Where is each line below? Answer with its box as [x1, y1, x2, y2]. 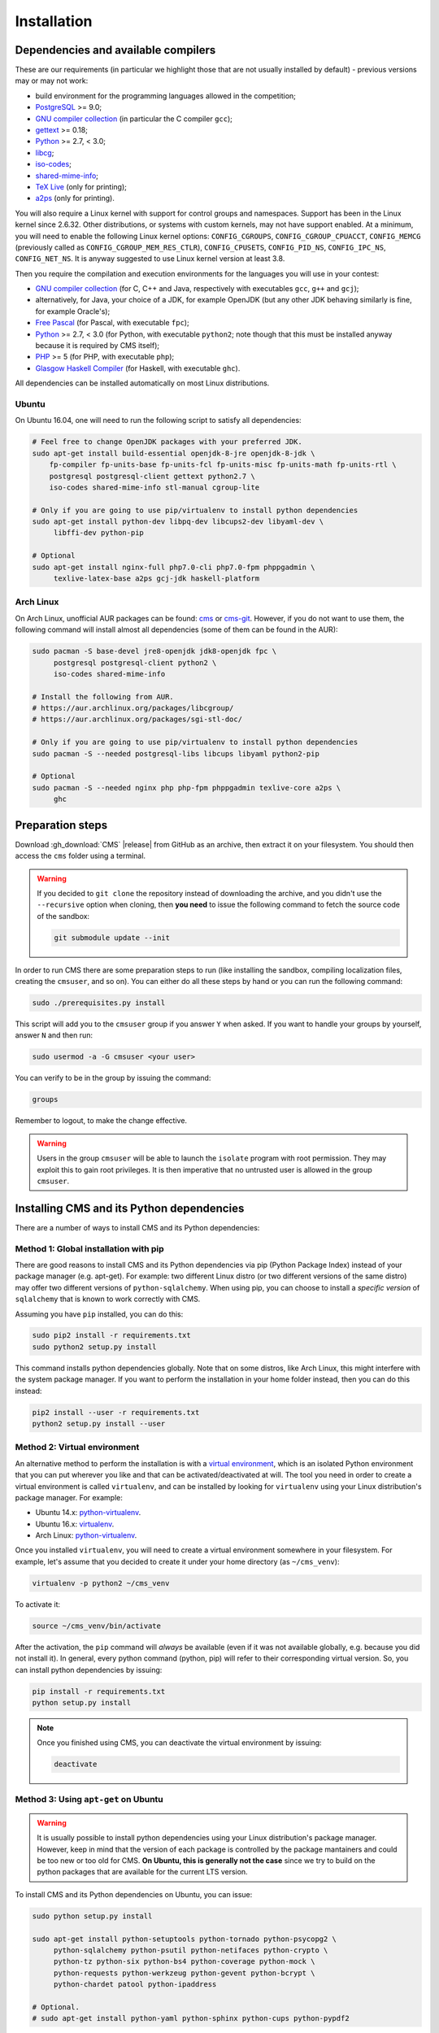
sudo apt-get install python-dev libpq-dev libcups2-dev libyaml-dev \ [32, 517, 324, 526]
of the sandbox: [37, 911, 89, 921]
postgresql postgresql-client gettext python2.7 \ [49, 472, 255, 481]
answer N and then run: [15, 1030, 93, 1040]
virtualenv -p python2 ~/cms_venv [32, 1578, 170, 1587]
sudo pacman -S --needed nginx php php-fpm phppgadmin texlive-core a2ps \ [32, 783, 341, 792]
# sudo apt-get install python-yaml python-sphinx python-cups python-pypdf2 [32, 2013, 350, 2023]
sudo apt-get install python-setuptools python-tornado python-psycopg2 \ [32, 1934, 337, 1944]
